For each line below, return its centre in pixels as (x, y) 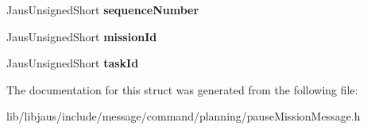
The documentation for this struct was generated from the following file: (182, 89)
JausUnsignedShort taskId (73, 63)
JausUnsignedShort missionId (82, 36)
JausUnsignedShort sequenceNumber (103, 10)
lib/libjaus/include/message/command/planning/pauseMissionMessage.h (183, 116)
